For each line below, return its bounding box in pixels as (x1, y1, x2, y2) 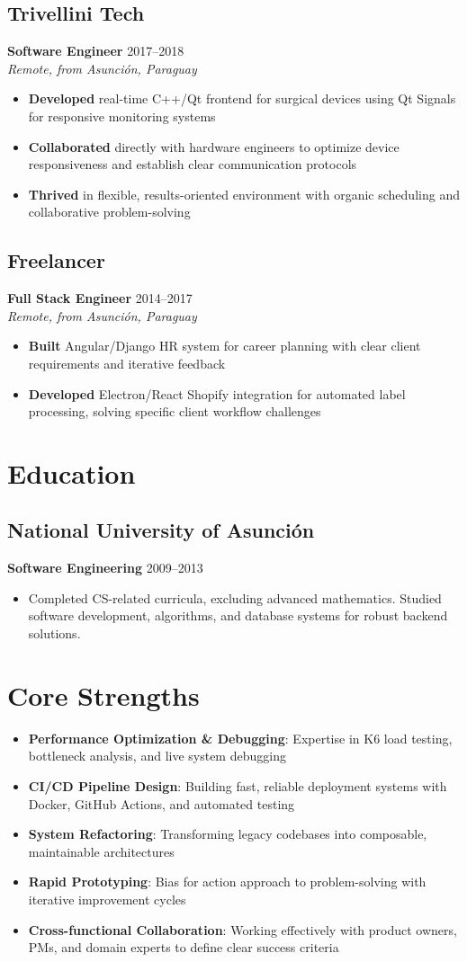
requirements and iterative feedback (28, 353, 226, 372)
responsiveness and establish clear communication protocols (28, 155, 357, 174)
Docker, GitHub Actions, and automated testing (28, 794, 295, 813)
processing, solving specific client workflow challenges (28, 402, 321, 421)
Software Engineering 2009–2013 (7, 558, 203, 577)
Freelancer (7, 246, 105, 274)
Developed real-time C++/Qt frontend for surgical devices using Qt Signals (28, 89, 456, 108)
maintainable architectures (28, 842, 175, 860)
